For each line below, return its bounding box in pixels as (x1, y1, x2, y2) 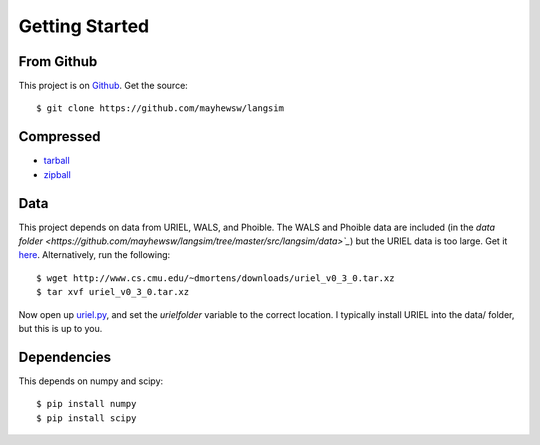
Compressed (18, 128, 101, 145)
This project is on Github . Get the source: (18, 80, 189, 92)
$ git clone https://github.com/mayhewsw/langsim (36, 103, 285, 114)
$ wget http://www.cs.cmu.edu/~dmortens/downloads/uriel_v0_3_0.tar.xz (36, 272, 395, 284)
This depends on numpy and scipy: (18, 375, 164, 387)
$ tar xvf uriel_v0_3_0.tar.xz (36, 286, 190, 298)
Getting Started (18, 15, 150, 37)
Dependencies (18, 348, 112, 365)
